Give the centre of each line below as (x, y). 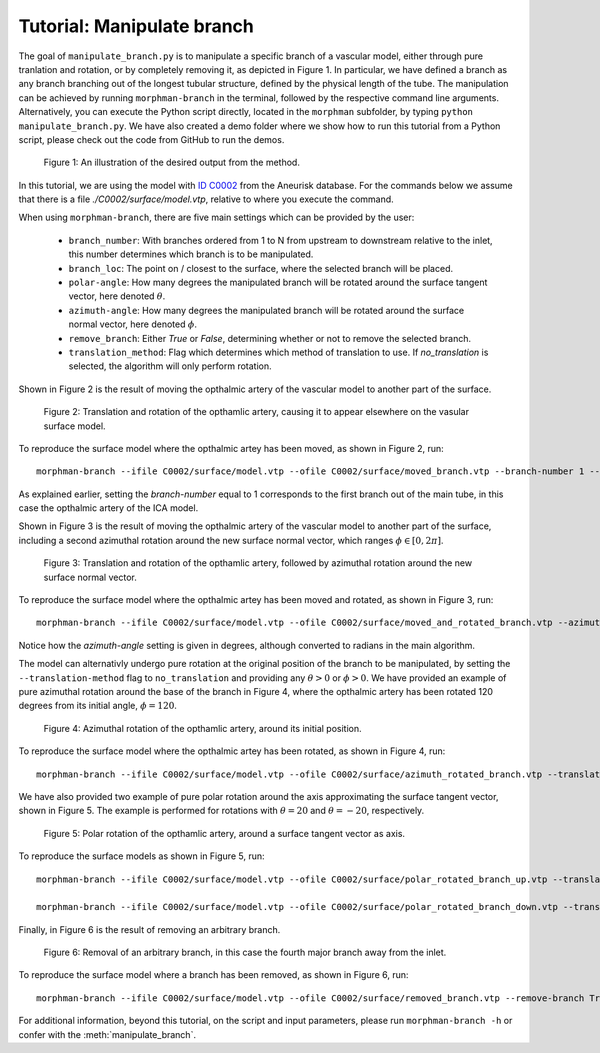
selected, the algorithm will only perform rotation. (170, 366)
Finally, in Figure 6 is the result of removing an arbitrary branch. (149, 929)
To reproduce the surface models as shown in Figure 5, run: (141, 856)
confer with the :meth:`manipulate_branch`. (107, 1034)
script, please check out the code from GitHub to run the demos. (151, 139)
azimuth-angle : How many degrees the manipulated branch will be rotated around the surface (266, 310)
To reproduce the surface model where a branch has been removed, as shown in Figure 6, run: (213, 975)
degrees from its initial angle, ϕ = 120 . (97, 706)
